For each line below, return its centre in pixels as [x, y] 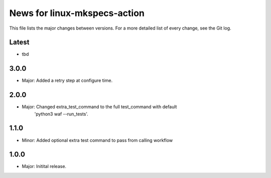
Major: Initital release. [44, 166]
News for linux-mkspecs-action [77, 13]
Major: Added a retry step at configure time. [67, 81]
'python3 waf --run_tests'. [61, 114]
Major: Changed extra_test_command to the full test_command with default [99, 107]
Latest [19, 42]
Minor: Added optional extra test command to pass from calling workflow [97, 140]
